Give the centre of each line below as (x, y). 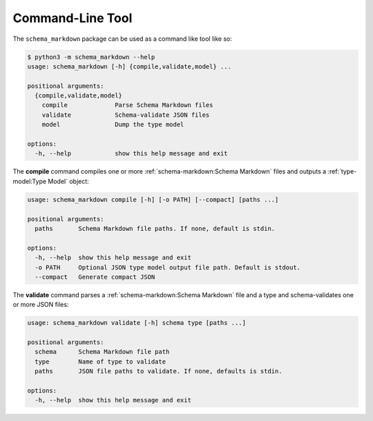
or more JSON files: (41, 305)
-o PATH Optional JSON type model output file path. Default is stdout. (168, 267)
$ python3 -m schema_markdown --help (91, 57)
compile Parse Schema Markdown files (127, 105)
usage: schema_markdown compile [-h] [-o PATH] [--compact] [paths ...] (153, 199)
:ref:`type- (342, 171)
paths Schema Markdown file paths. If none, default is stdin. (155, 228)
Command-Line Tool (73, 18)
